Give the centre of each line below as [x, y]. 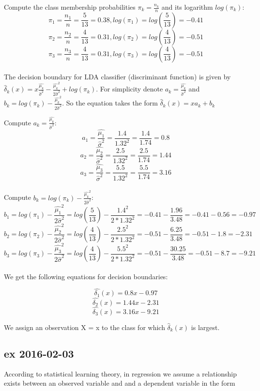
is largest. [205, 327]
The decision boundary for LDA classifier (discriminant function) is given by [117, 77]
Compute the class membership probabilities [70, 7]
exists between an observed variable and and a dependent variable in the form [120, 383]
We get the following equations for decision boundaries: [86, 276]
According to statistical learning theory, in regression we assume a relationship [121, 373]
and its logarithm [187, 7]
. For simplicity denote [130, 89]
